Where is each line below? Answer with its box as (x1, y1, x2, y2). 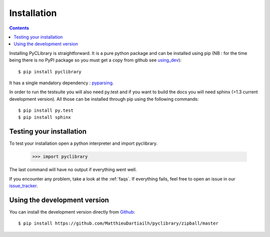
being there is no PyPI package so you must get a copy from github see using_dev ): (9, 57, 182, 63)
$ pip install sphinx (18, 115, 71, 120)
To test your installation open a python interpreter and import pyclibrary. (9, 140, 157, 147)
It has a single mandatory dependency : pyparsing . (9, 80, 114, 86)
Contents (9, 25, 29, 31)
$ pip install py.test (18, 108, 74, 113)
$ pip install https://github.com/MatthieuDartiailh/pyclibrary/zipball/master (18, 221, 218, 227)
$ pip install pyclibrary (18, 69, 82, 74)
